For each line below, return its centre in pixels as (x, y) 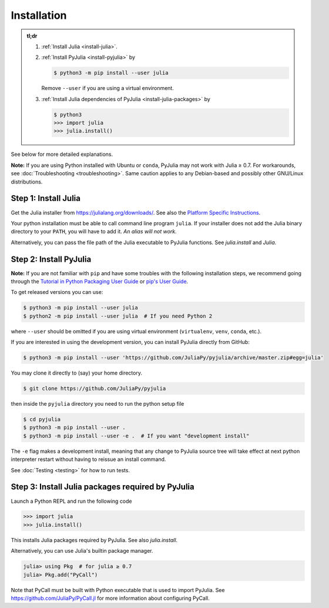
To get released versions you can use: (57, 292)
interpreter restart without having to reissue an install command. (88, 459)
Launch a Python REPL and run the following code (71, 501)
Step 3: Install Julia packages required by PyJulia (103, 487)
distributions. (27, 182)
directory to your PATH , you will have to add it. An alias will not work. (94, 232)
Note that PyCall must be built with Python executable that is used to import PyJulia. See (118, 590)
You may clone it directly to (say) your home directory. (76, 373)
